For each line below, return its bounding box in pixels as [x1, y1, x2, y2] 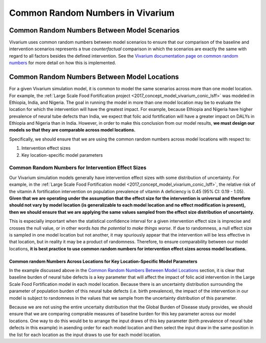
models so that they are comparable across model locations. [9, 127, 135, 133]
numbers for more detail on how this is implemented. [9, 60, 116, 66]
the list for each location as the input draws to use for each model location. [9, 332, 161, 338]
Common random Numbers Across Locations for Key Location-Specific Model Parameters [9, 258, 198, 264]
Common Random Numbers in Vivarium [9, 7, 175, 18]
